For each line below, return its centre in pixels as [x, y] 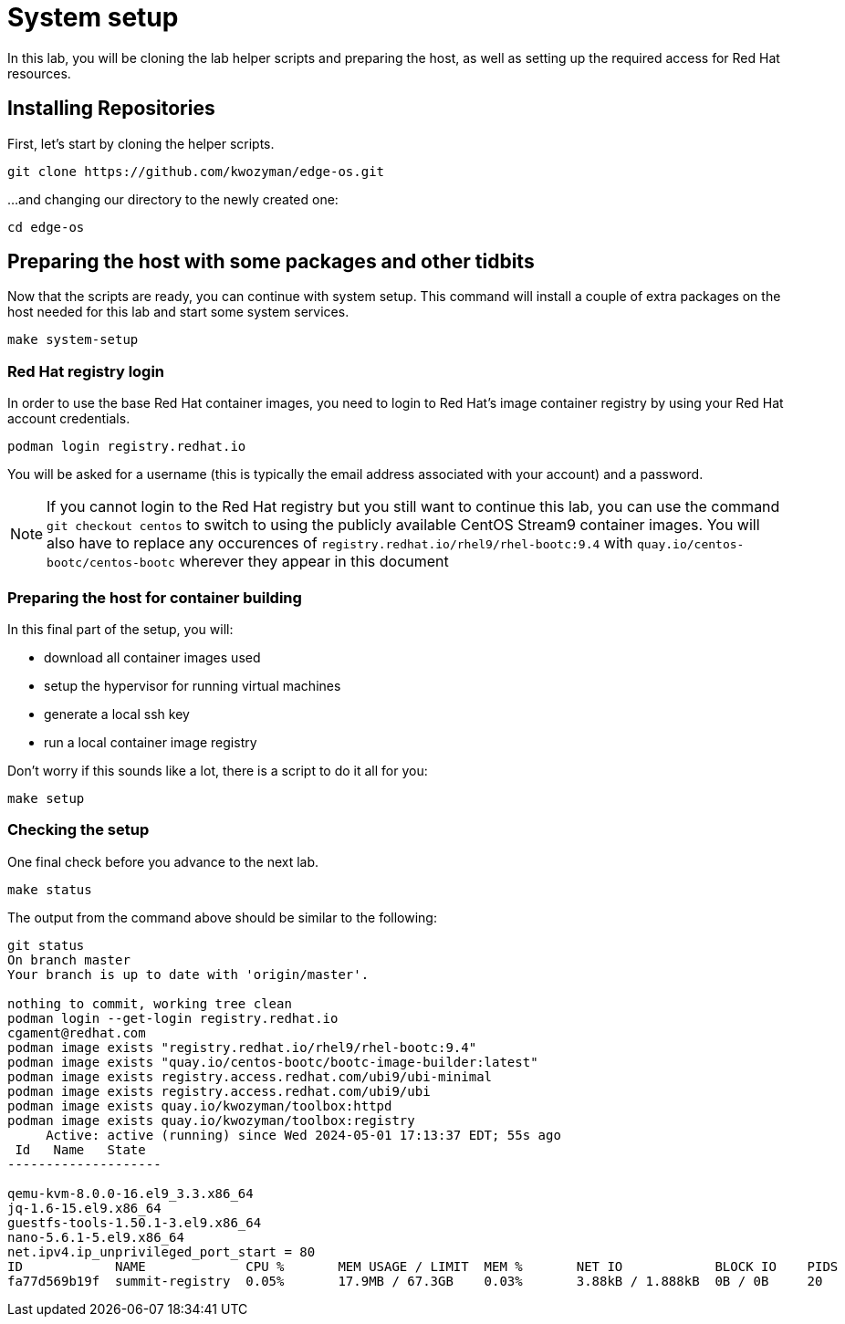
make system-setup [73, 340]
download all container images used [152, 657]
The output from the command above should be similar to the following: [222, 917]
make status [50, 889]
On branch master [69, 959]
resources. [39, 73]
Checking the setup [78, 830]
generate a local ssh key [117, 714]
